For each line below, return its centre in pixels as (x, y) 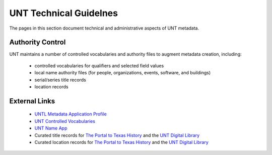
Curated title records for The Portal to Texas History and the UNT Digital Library (117, 135)
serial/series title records (60, 80)
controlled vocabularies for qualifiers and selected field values (99, 66)
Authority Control (38, 42)
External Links (32, 101)
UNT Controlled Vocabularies (65, 121)
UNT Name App (51, 128)
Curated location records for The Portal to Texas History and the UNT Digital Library (121, 142)
